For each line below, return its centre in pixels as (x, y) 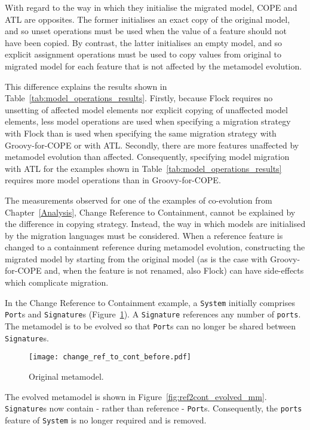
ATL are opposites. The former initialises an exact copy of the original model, (148, 19)
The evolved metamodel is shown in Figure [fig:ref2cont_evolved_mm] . (136, 396)
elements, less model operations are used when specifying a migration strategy (148, 121)
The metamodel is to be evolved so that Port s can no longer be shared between (151, 325)
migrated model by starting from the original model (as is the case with (136, 258)
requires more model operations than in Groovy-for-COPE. (113, 180)
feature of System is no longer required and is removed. (106, 420)
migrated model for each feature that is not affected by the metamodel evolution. (154, 66)
